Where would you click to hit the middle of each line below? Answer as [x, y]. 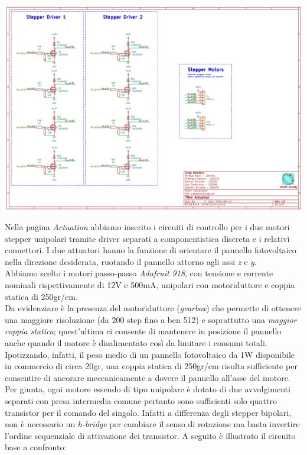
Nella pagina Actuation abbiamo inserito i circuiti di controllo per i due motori [147, 227]
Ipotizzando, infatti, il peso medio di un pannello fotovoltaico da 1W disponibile [150, 354]
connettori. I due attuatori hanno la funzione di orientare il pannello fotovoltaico [151, 250]
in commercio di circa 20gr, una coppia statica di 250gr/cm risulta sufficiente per [151, 366]
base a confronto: [36, 447]
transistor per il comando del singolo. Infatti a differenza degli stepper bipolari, [148, 412]
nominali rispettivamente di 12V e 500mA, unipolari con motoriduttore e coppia [150, 285]
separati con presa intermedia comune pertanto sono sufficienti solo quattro [141, 400]
